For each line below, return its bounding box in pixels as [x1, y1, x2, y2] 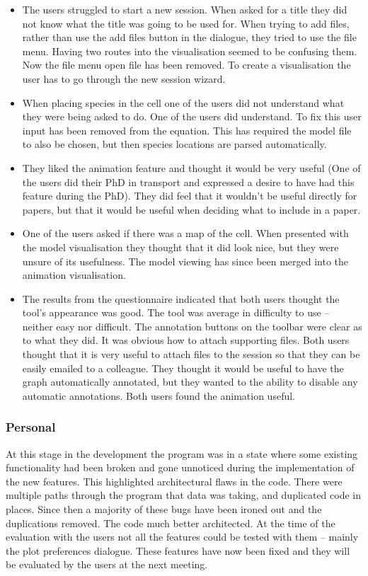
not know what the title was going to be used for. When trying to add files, [22, 16, 350, 30]
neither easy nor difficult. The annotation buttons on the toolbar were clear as [22, 318, 362, 333]
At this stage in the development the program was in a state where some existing [6, 446, 358, 461]
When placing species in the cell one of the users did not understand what [22, 95, 345, 110]
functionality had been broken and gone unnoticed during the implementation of [6, 460, 355, 475]
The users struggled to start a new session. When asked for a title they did [22, 2, 347, 16]
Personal [6, 418, 56, 436]
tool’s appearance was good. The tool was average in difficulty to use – [22, 305, 330, 320]
